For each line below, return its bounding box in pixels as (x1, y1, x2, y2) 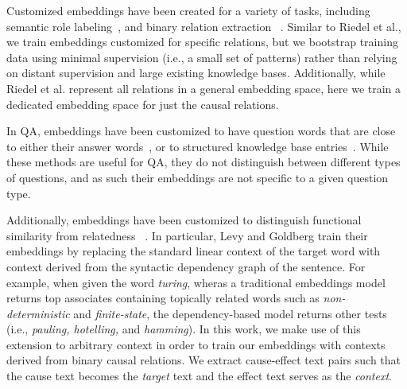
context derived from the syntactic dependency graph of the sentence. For (6, 258, 366, 274)
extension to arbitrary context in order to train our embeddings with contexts (6, 336, 386, 352)
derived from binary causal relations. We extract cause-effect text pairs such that (6, 352, 401, 368)
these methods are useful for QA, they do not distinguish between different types (6, 154, 401, 170)
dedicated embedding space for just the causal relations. (6, 95, 279, 112)
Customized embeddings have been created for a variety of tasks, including (6, 2, 370, 18)
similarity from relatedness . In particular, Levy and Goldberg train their (6, 227, 368, 243)
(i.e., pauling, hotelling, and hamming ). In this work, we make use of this (6, 321, 361, 337)
